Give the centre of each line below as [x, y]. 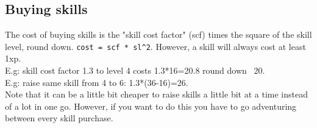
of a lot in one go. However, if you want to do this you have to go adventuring [151, 106]
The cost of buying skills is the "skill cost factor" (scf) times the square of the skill [158, 34]
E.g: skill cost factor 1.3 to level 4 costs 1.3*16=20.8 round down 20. [135, 70]
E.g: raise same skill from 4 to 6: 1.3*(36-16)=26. [97, 82]
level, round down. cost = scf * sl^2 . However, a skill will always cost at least [155, 46]
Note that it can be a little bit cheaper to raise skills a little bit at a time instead [156, 94]
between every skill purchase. [59, 118]
